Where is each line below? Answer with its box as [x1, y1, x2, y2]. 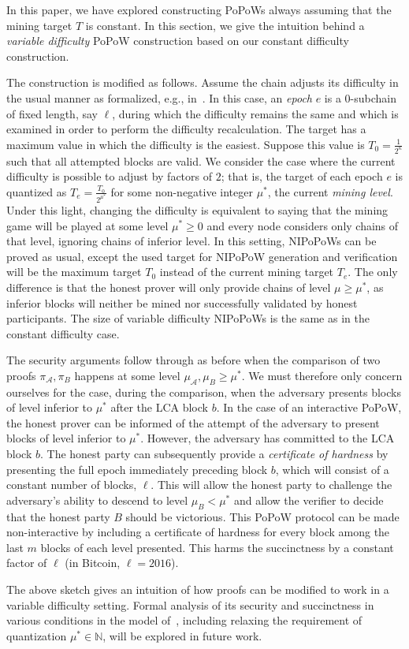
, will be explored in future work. [102, 627, 262, 643]
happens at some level [74, 367, 180, 383]
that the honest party [6, 508, 110, 524]
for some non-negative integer [110, 183, 253, 200]
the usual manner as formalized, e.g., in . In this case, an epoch [6, 89, 312, 106]
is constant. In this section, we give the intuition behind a [85, 17, 365, 33]
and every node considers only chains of [206, 217, 399, 233]
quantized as [6, 183, 67, 200]
